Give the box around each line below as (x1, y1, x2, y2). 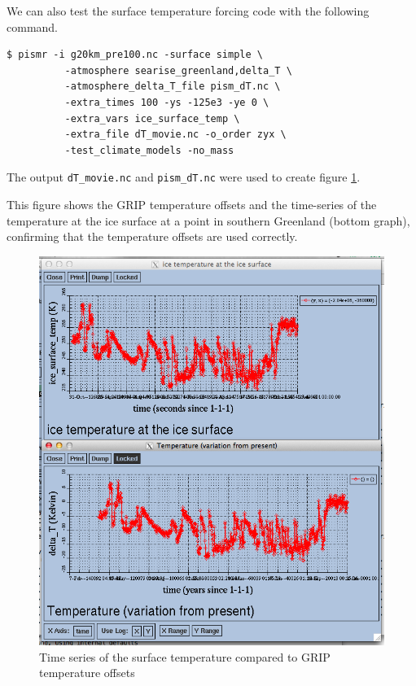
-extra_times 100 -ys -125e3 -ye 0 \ (64, 96, 269, 108)
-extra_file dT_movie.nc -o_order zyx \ (64, 129, 287, 141)
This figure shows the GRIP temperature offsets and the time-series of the (7, 196, 377, 212)
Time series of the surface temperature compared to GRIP (39, 648, 331, 665)
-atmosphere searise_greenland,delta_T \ (64, 64, 292, 76)
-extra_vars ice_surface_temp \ (64, 112, 240, 125)
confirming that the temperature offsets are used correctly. (7, 228, 298, 245)
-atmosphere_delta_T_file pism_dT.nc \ (64, 81, 281, 93)
